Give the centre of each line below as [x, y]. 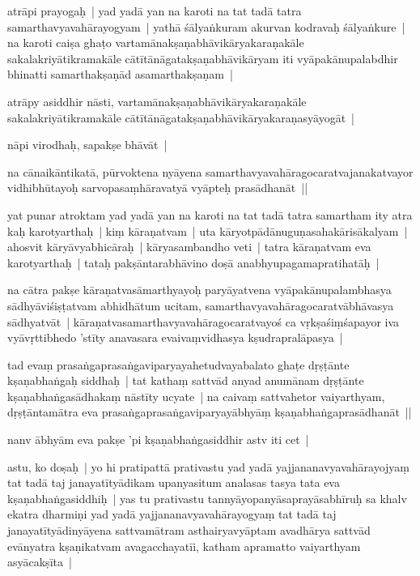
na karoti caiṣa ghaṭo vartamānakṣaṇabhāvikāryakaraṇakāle [156, 43]
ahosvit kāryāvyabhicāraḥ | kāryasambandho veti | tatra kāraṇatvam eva [189, 247]
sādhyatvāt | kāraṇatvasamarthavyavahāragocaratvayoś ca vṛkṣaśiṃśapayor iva [204, 321]
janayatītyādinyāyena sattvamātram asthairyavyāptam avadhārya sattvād [189, 530]
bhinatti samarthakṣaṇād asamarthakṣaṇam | [120, 74]
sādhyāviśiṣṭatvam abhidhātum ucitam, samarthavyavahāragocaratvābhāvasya [201, 305]
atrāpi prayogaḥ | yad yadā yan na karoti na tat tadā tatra [155, 11]
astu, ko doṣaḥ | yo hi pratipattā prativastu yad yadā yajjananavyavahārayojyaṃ [209, 466]
